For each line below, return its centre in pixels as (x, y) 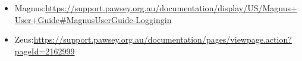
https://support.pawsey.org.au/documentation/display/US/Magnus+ (171, 8)
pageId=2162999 (45, 51)
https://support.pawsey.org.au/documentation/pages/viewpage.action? (163, 39)
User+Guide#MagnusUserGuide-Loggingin (93, 19)
